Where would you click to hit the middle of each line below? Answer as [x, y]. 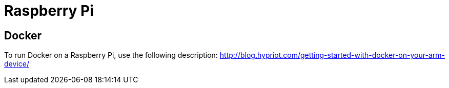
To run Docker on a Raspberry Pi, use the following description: [111, 55]
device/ [17, 64]
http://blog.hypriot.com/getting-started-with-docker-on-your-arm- [332, 55]
